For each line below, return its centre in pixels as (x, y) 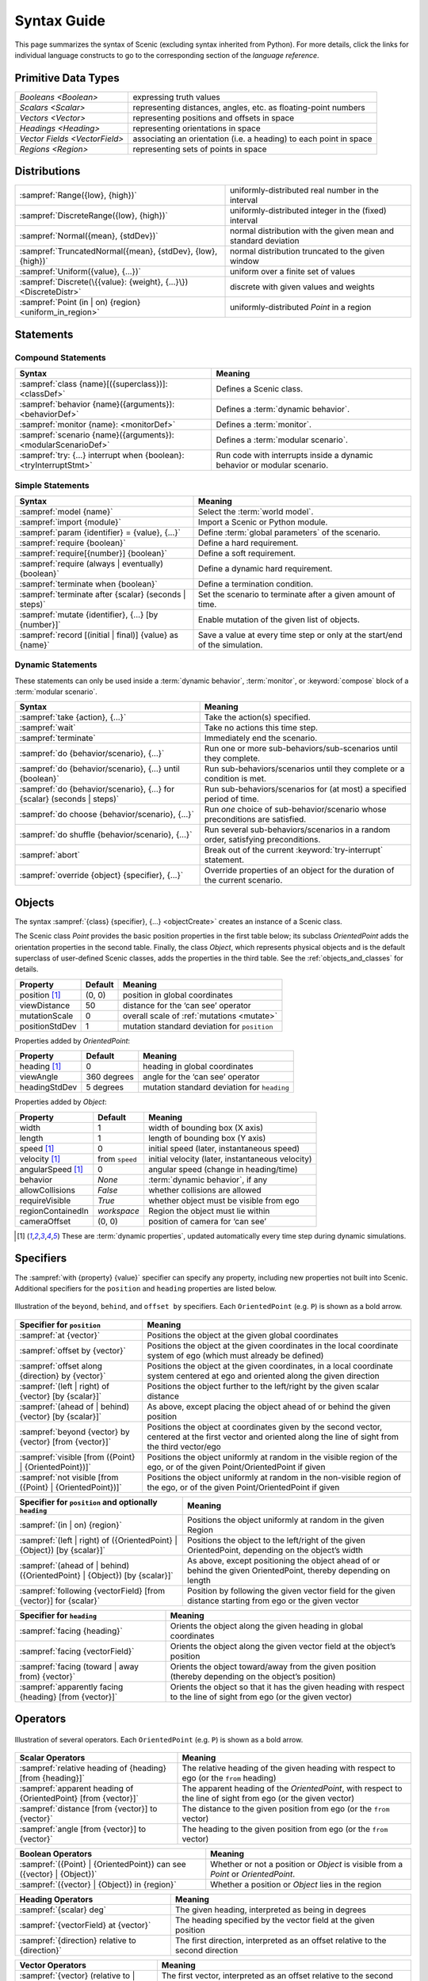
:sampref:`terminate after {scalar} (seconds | (103, 594)
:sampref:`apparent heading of (76, 1788)
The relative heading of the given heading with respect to (289, 1769)
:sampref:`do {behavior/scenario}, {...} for (97, 789)
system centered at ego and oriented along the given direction (263, 1376)
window (245, 261)
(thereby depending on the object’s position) (253, 1676)
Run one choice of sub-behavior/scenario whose (295, 810)
